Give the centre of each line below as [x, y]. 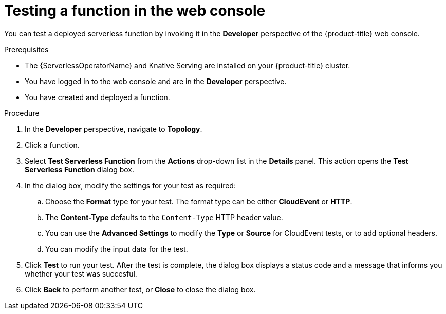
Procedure [22, 113]
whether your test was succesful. [81, 273]
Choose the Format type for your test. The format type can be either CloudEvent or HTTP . [199, 201]
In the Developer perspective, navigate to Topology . [114, 129]
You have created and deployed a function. [97, 97]
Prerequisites [26, 49]
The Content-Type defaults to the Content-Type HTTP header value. [164, 217]
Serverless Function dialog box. [80, 169]
